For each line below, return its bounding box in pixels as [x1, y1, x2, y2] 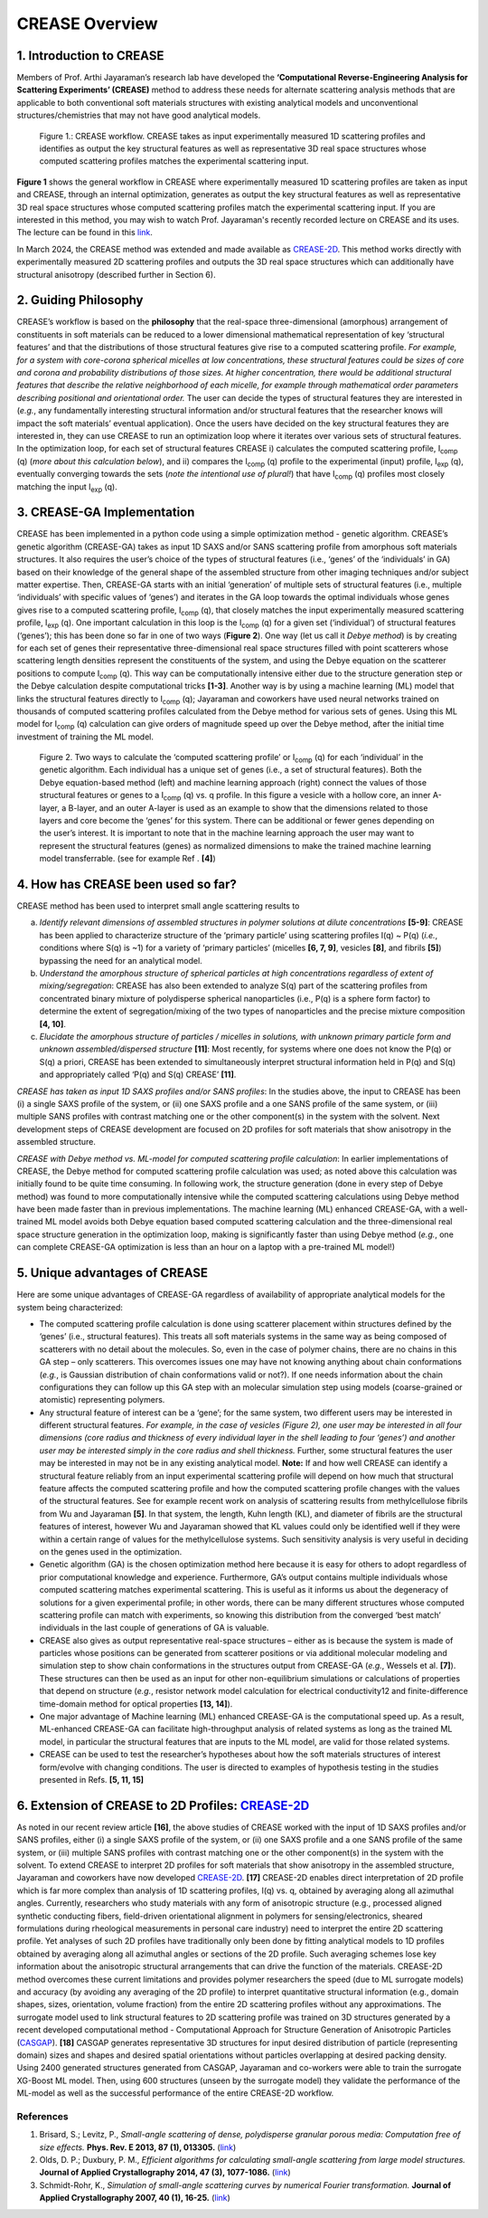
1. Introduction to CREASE [16, 48, 164, 63]
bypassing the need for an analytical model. [39, 955, 202, 966]
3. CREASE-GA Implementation [16, 505, 195, 520]
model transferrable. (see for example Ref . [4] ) [39, 853, 216, 864]
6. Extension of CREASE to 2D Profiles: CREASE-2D [16, 1797, 310, 1813]
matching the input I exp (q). [16, 481, 117, 494]
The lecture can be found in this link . [16, 227, 154, 238]
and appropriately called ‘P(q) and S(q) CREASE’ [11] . [39, 1069, 237, 1080]
